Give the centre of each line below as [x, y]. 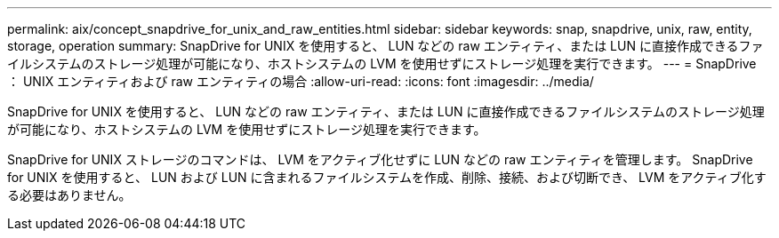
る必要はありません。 [69, 195]
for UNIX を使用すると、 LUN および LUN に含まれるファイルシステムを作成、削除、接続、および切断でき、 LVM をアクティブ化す [387, 177]
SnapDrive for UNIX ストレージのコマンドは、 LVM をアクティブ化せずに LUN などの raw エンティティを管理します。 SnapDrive [380, 159]
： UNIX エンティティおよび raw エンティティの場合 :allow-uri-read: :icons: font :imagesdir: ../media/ [301, 81]
